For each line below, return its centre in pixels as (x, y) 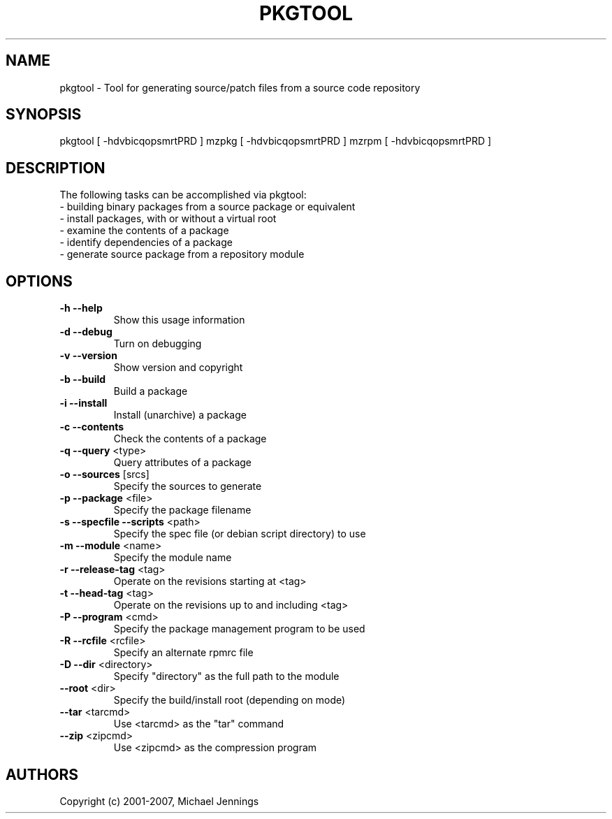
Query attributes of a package (183, 463)
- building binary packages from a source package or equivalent (207, 207)
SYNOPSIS (44, 115)
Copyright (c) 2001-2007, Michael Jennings (159, 801)
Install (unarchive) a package (180, 415)
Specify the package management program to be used (239, 629)
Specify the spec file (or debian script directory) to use (240, 534)
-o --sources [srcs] (104, 474)
